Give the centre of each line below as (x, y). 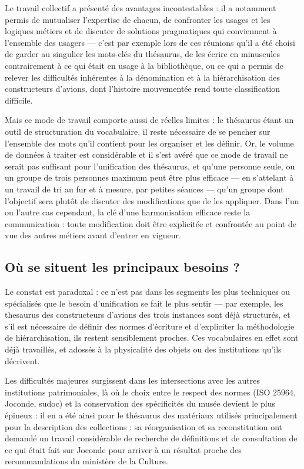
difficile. (19, 100)
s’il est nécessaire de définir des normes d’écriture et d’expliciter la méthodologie (150, 326)
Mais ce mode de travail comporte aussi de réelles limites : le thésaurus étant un (149, 120)
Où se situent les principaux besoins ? (123, 267)
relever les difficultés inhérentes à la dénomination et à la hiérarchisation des (142, 77)
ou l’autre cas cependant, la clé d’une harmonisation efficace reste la (128, 212)
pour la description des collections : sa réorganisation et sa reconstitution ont (144, 426)
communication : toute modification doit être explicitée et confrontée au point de (151, 223)
